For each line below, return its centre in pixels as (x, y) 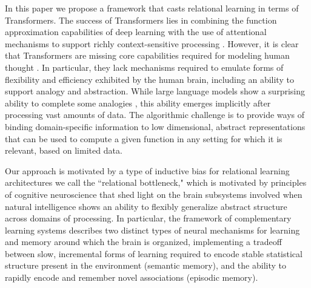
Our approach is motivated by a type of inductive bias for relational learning (147, 170)
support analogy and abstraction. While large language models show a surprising (155, 91)
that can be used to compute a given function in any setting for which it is (144, 138)
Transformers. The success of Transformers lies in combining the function (141, 20)
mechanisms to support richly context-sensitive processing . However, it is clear (152, 43)
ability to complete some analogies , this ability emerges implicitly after (138, 103)
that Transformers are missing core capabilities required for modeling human (147, 55)
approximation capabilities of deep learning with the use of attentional (136, 32)
